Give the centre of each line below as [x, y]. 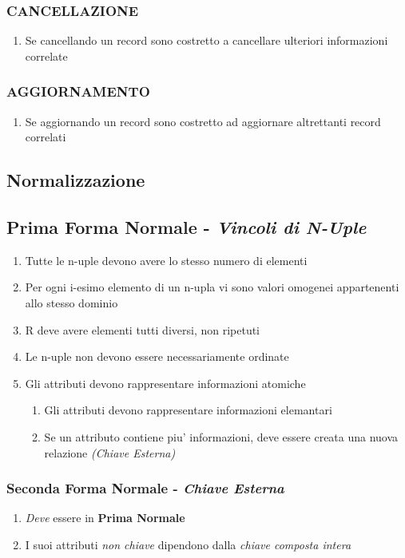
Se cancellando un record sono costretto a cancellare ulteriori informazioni [206, 40]
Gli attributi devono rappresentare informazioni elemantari [188, 410]
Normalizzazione [76, 180]
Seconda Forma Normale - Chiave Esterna [145, 488]
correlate [46, 55]
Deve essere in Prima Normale [105, 518]
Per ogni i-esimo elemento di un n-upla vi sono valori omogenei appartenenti [212, 287]
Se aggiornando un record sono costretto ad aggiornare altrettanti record [203, 121]
